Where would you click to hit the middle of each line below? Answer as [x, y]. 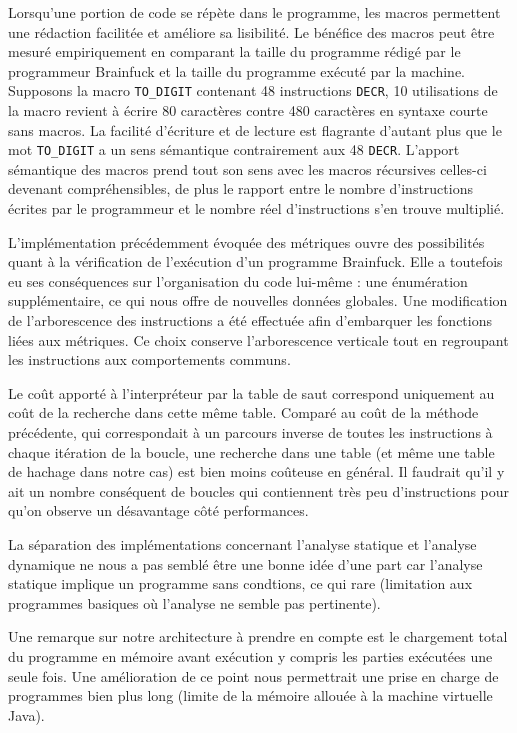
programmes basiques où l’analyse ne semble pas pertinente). [194, 602]
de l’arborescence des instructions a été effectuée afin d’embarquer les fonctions [250, 320]
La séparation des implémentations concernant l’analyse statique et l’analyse [242, 543]
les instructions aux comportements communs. [149, 359]
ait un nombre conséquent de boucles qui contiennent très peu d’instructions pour [259, 490]
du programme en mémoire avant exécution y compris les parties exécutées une [250, 655]
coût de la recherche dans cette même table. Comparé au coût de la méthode [243, 412]
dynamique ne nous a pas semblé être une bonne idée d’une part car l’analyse [245, 563]
